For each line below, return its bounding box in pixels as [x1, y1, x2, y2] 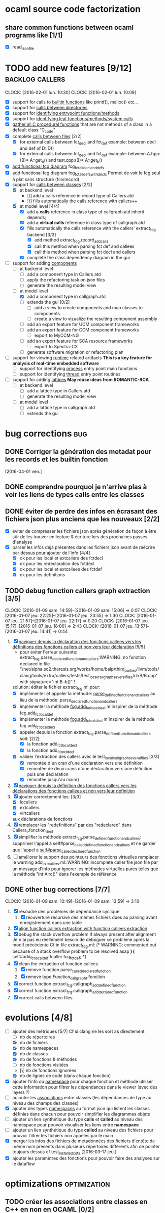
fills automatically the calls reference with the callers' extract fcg [27, 225, 156, 232]
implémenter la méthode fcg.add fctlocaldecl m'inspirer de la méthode [19, 703, 158, 710]
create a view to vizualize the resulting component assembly [34, 316, 158, 322]
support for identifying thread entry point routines [19, 371, 121, 377]
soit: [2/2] [19, 736, 40, 742]
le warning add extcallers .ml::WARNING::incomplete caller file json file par [12, 859, 158, 866]
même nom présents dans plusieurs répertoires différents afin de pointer [12, 1143, 160, 1149]
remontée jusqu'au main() [27, 777, 80, 783]
